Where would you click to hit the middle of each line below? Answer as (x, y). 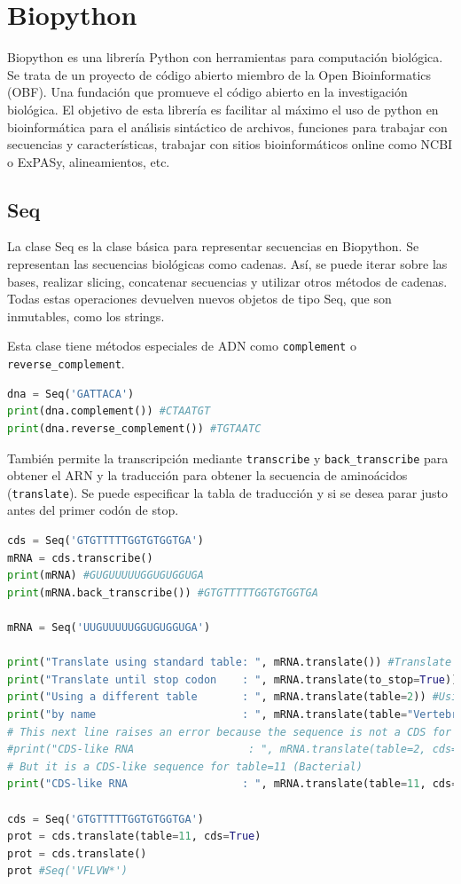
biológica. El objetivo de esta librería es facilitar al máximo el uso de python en (223, 109)
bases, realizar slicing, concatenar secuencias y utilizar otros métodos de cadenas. (227, 281)
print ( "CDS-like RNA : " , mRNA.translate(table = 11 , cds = (233, 784)
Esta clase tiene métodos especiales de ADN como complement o (182, 346)
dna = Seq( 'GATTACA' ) (71, 394)
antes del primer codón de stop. (93, 510)
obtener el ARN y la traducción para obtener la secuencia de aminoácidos (207, 475)
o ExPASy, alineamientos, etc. (89, 161)
